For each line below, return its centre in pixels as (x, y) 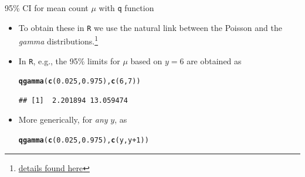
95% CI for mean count (47, 8)
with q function (126, 8)
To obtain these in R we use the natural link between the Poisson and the (150, 27)
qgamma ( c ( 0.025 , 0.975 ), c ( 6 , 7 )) (79, 81)
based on (146, 60)
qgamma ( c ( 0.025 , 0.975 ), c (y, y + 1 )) (84, 140)
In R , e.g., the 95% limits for (69, 60)
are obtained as (214, 60)
